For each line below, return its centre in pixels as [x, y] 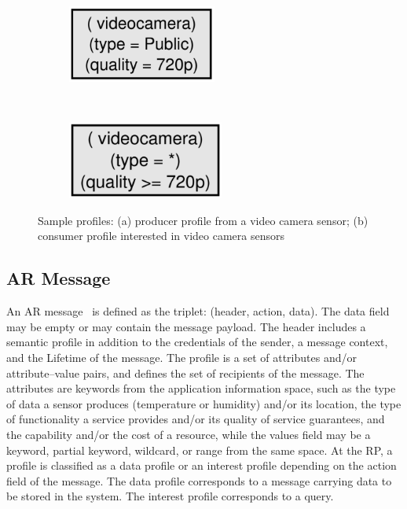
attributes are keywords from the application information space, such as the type [201, 388]
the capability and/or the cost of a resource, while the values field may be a [189, 434]
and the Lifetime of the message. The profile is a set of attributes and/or [181, 357]
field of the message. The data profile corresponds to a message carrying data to [199, 480]
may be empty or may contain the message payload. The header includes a [186, 326]
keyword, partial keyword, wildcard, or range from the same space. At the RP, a [200, 450]
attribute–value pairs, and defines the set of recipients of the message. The [185, 373]
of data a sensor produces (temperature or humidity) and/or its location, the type [204, 403]
